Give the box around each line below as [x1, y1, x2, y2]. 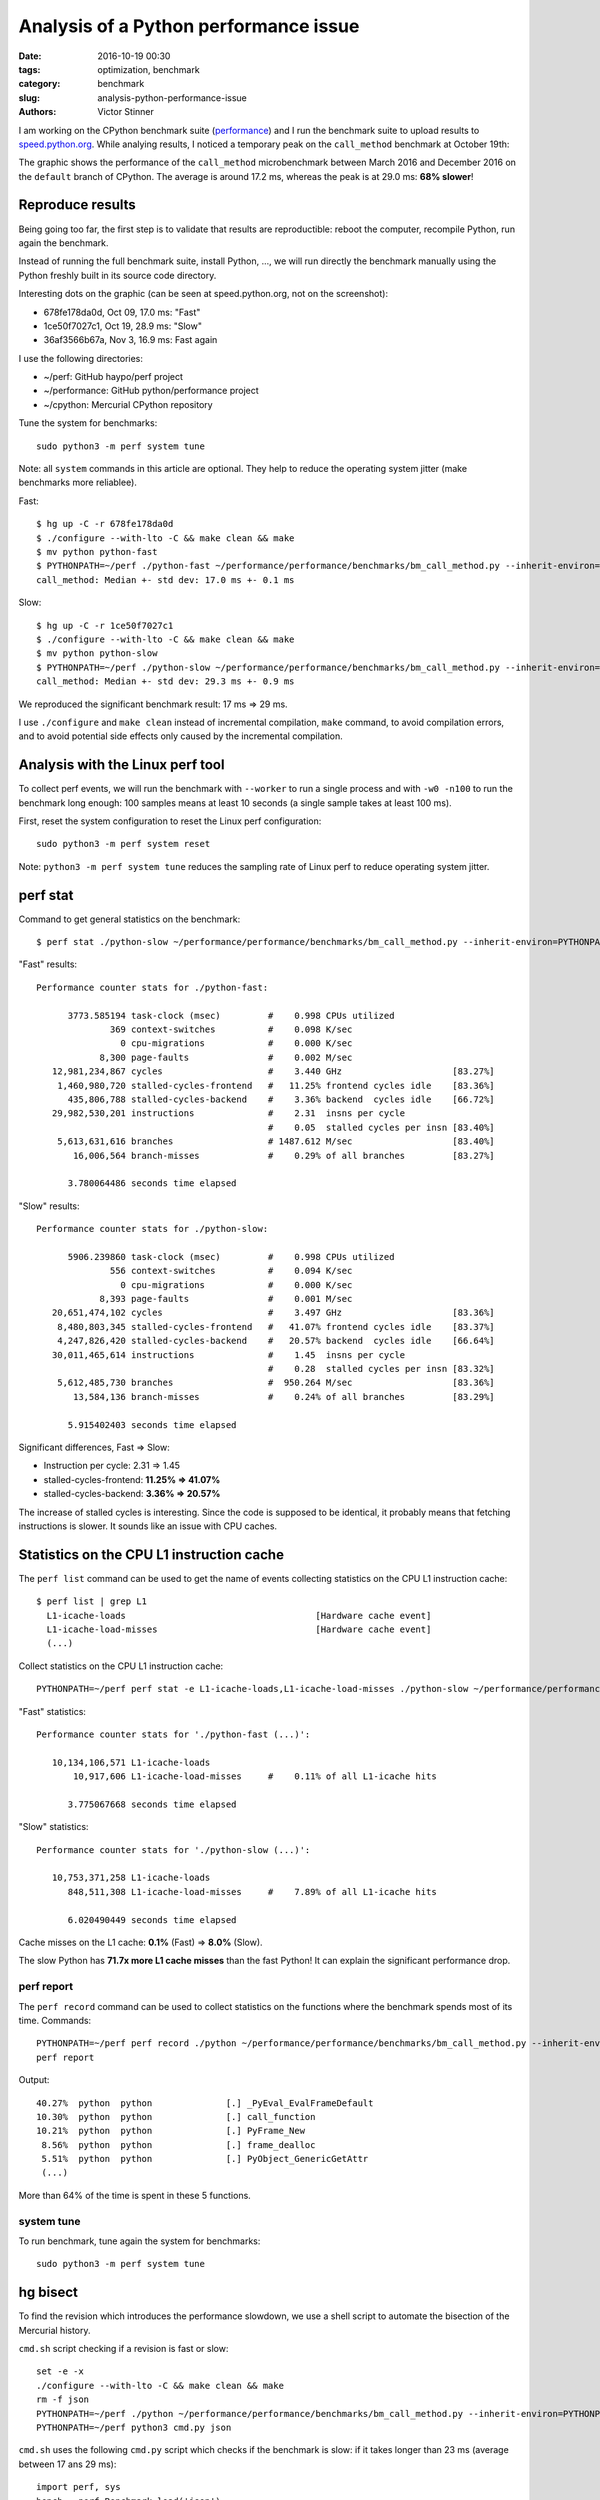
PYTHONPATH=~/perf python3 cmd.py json [36, 2422, 232, 2434]
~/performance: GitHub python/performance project [43, 385, 259, 397]
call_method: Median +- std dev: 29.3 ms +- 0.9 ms [36, 676, 295, 687]
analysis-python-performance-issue [97, 91, 247, 104]
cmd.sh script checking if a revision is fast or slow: [18, 2343, 229, 2355]
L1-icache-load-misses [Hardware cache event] [46, 1623, 432, 1635]
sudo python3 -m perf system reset [36, 838, 211, 850]
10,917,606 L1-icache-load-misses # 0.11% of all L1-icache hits [73, 1771, 437, 1782]
